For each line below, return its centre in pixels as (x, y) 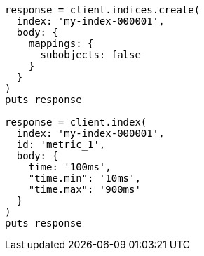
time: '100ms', (70, 167)
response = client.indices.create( (103, 10)
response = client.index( (76, 122)
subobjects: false (90, 55)
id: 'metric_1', (61, 144)
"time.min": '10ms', (84, 178)
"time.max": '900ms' (84, 189)
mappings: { (61, 43)
